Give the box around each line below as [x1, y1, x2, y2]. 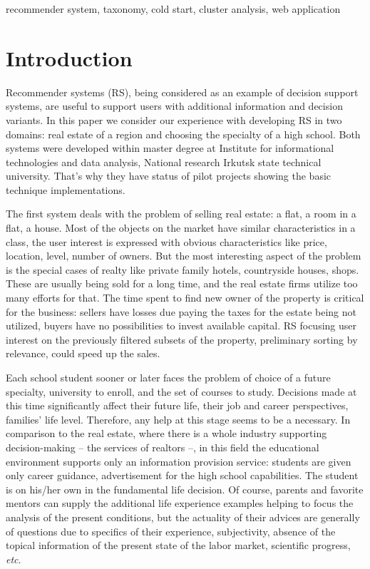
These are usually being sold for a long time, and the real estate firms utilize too [6, 276, 358, 291]
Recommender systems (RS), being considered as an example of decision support [6, 84, 359, 99]
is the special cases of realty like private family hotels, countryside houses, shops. [6, 262, 359, 277]
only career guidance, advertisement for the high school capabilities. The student [6, 468, 359, 483]
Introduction [6, 43, 133, 72]
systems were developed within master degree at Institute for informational [6, 140, 334, 155]
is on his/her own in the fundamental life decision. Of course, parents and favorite [6, 481, 364, 496]
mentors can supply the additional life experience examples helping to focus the [6, 496, 354, 511]
